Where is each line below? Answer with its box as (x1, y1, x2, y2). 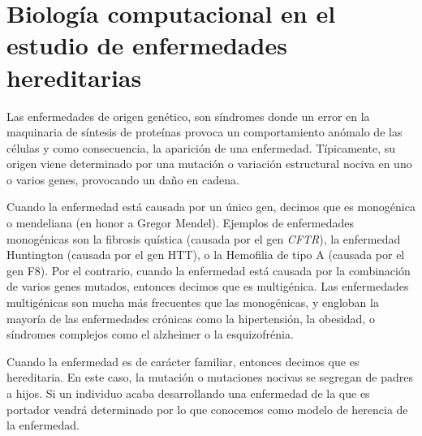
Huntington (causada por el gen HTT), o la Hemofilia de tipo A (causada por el (6, 246, 405, 263)
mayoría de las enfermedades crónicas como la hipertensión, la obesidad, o (6, 309, 375, 326)
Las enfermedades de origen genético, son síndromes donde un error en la (6, 107, 370, 124)
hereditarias (6, 60, 142, 93)
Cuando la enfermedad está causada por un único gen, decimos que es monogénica (6, 198, 416, 215)
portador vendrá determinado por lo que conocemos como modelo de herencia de (6, 400, 408, 417)
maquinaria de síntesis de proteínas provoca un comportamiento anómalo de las (6, 123, 403, 140)
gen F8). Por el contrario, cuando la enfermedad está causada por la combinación (6, 261, 411, 278)
